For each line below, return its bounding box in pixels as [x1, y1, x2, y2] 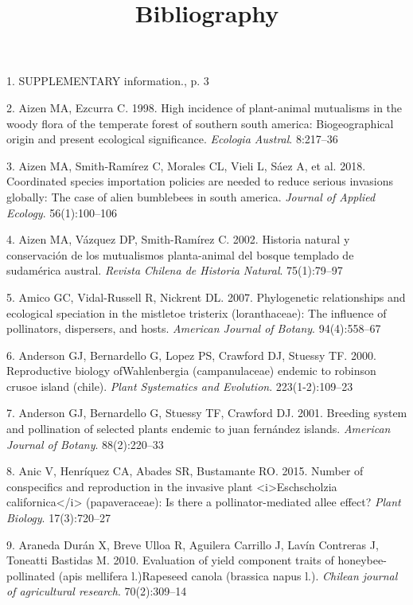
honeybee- [337, 552, 387, 568]
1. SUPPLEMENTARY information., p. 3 [6, 72, 209, 89]
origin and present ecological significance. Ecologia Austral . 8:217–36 [6, 131, 338, 147]
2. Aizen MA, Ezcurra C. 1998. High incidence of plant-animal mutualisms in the [6, 99, 403, 115]
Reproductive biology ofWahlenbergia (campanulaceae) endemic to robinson [6, 362, 376, 379]
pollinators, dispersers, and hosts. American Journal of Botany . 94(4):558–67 [6, 320, 381, 337]
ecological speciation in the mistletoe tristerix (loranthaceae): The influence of [6, 304, 387, 321]
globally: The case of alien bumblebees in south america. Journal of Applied [6, 188, 376, 205]
